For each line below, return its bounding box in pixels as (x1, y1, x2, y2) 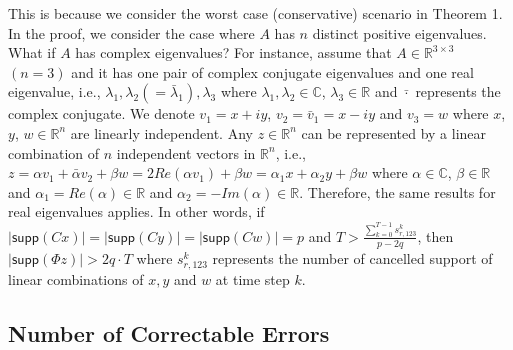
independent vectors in (116, 142, 256, 163)
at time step (215, 268, 290, 289)
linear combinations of (8, 268, 144, 289)
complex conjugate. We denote (8, 103, 195, 124)
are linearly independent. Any (70, 122, 253, 143)
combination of (8, 142, 100, 163)
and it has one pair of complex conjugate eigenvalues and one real (71, 61, 474, 82)
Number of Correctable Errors (8, 317, 330, 348)
